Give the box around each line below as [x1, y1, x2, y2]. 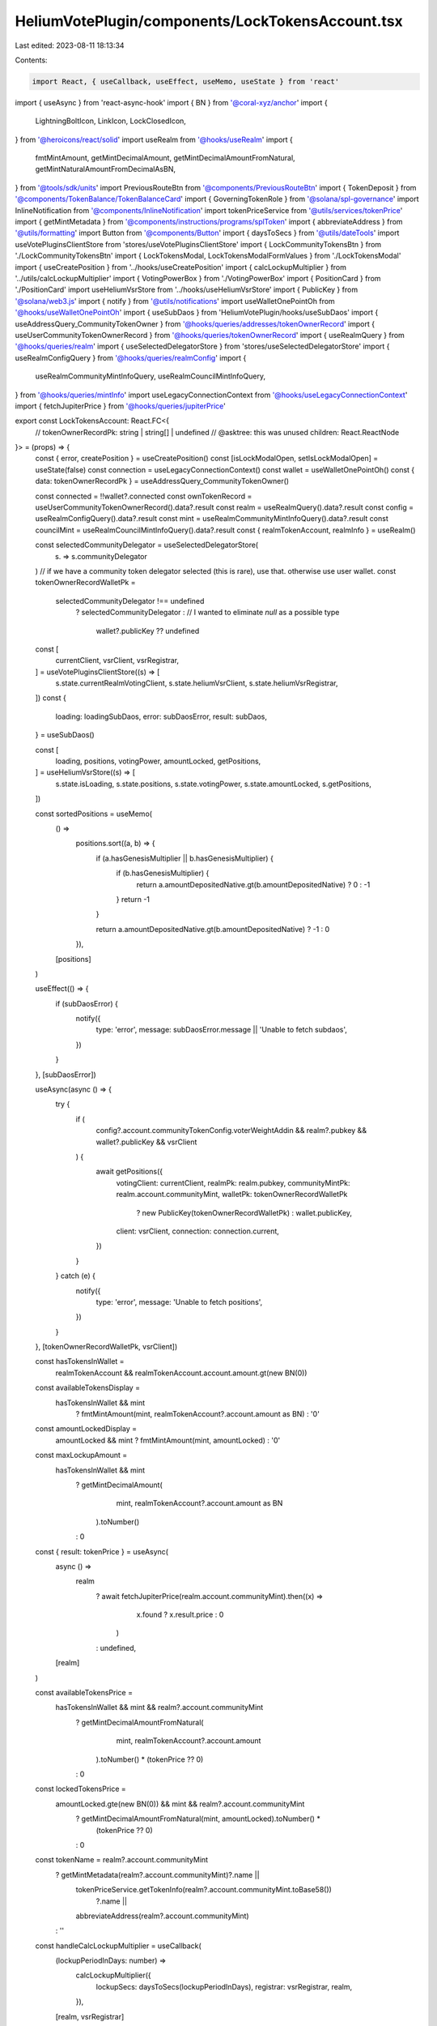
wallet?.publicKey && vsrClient [95, 1137, 197, 1147]
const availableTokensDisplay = [35, 1383, 141, 1393]
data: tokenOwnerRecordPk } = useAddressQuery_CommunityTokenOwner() [35, 477, 290, 486]
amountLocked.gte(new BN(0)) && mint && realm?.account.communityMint [55, 1799, 305, 1809]
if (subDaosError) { [55, 998, 119, 1008]
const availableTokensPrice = [35, 1688, 134, 1698]
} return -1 [116, 894, 150, 904]
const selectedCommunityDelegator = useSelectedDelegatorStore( [35, 540, 259, 550]
